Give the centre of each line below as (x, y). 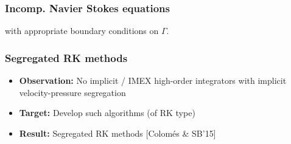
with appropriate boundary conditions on (82, 31)
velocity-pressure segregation (72, 92)
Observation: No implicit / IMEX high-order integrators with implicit (153, 81)
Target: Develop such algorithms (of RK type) (107, 113)
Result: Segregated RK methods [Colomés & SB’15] (117, 133)
